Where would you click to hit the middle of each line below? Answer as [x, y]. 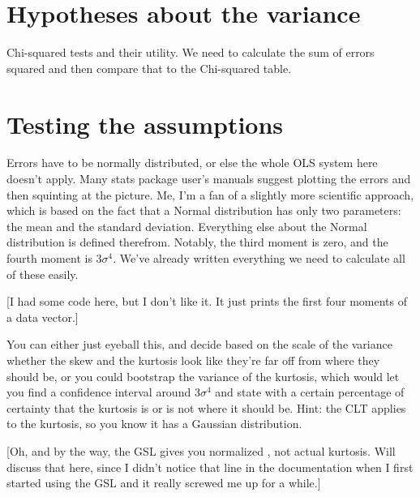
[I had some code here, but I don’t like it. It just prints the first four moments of [207, 301]
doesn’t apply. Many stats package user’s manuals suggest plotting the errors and [209, 179]
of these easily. [43, 274]
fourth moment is [49, 258]
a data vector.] [43, 317]
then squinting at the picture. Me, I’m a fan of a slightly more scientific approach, [210, 194]
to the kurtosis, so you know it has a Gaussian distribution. [154, 424]
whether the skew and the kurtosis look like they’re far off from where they [193, 360]
